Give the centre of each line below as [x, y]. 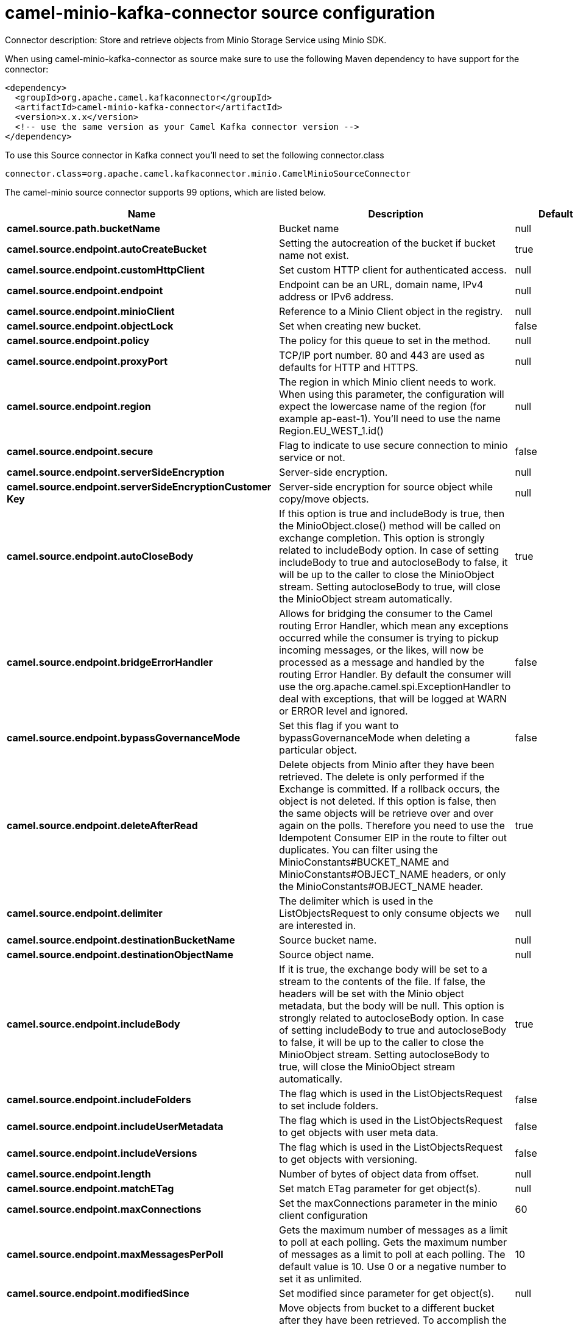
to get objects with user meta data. [358, 1132]
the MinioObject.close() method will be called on [390, 525]
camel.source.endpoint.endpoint [85, 290]
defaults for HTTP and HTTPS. [348, 367]
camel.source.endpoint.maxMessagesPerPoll [115, 1254]
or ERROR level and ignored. [343, 711]
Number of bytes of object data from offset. [379, 1174]
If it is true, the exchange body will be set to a [383, 969]
